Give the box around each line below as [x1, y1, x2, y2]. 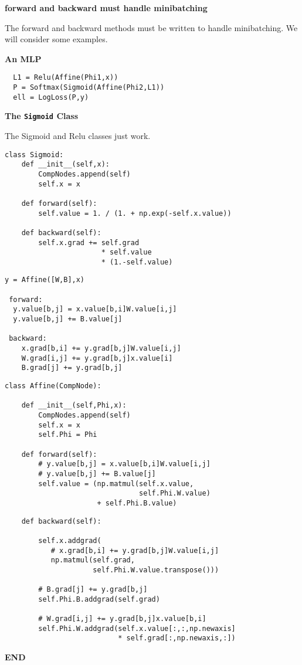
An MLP [5, 52, 42, 65]
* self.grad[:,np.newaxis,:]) [118, 634, 236, 643]
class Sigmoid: [5, 150, 64, 159]
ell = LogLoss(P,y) [13, 93, 89, 101]
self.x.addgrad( [38, 536, 101, 545]
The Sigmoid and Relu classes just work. [5, 130, 151, 141]
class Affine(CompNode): [5, 382, 101, 391]
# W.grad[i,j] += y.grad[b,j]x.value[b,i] [38, 615, 206, 623]
